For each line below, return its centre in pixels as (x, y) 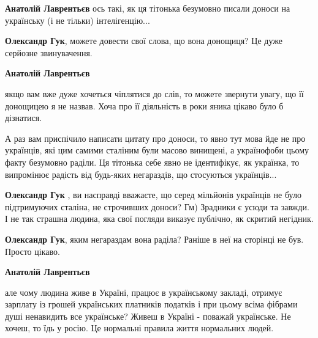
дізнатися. (24, 118)
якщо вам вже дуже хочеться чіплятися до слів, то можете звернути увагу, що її (154, 93)
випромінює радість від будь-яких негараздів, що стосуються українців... (141, 174)
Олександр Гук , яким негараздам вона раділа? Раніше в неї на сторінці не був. (154, 239)
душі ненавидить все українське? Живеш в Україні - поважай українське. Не (148, 316)
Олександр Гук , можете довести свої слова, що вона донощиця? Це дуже (144, 41)
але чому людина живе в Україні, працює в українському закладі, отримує (144, 292)
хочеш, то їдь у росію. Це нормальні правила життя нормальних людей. (139, 328)
